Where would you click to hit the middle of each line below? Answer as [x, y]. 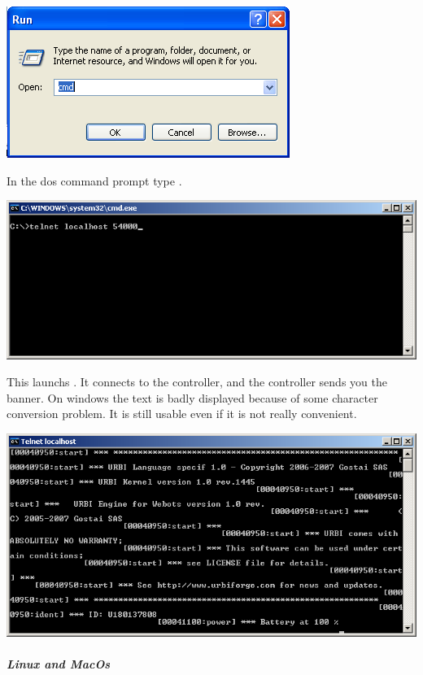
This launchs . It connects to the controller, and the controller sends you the [197, 382]
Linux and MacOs [59, 663]
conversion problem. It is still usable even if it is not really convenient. [182, 414]
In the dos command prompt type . [94, 180]
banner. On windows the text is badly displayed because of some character [192, 397]
